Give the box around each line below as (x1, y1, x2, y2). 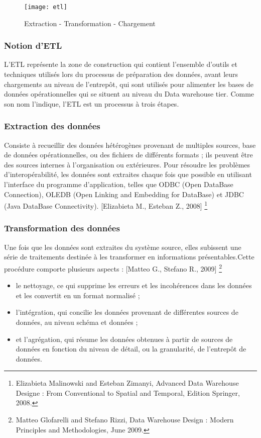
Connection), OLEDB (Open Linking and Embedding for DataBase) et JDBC (4, 189, 244, 199)
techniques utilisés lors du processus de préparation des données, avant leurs (4, 69, 238, 79)
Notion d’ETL (4, 39, 62, 52)
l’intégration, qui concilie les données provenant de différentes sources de (16, 307, 238, 317)
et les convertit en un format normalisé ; (16, 290, 140, 300)
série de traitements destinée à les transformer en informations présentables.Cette (4, 251, 254, 262)
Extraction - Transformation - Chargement (24, 18, 156, 28)
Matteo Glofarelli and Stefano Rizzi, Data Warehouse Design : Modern (16, 414, 234, 425)
